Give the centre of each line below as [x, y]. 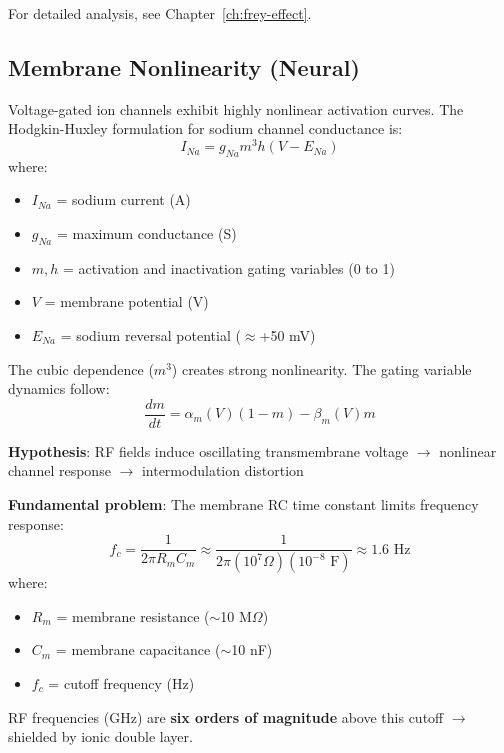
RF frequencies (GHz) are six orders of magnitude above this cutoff [226, 716]
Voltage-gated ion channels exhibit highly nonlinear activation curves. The [236, 108]
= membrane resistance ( [133, 615]
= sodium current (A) [123, 199]
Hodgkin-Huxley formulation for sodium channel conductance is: [205, 128]
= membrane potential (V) [126, 301]
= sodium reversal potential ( [150, 335]
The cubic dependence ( [81, 368]
